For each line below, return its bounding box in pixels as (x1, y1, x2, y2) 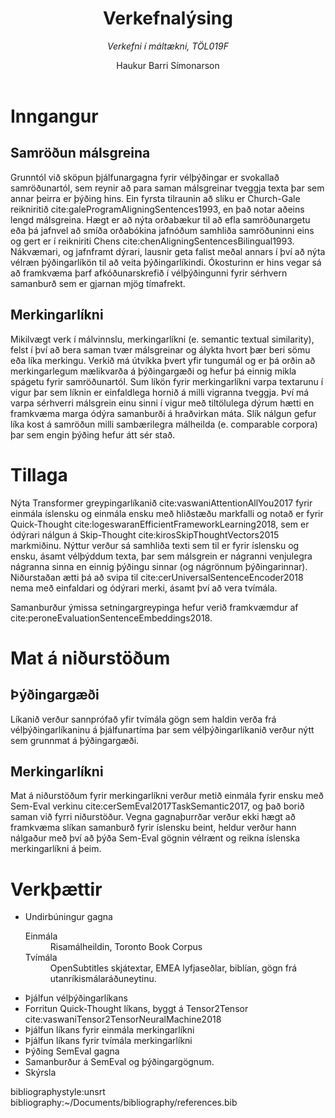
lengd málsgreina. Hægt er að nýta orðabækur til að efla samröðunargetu (10, 213, 311, 226)
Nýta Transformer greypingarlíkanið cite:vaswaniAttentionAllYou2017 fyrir (10, 497, 313, 509)
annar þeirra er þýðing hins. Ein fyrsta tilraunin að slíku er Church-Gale (10, 192, 301, 204)
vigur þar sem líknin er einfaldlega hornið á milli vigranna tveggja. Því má (10, 386, 310, 398)
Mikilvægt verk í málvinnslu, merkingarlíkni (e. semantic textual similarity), (10, 333, 315, 345)
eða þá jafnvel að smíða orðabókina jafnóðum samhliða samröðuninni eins (10, 224, 315, 236)
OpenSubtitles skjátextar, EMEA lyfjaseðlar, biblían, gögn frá (49, 962, 298, 974)
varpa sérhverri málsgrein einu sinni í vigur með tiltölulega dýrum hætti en (10, 397, 315, 409)
